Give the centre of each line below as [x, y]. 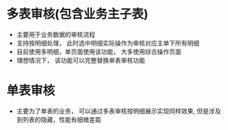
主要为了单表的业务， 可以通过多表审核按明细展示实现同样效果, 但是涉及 [118, 111]
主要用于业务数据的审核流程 [56, 34]
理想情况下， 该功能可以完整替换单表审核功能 [81, 60]
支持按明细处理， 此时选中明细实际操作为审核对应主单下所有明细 [108, 43]
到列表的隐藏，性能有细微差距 [59, 119]
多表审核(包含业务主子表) [77, 14]
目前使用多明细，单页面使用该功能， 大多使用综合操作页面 [99, 52]
